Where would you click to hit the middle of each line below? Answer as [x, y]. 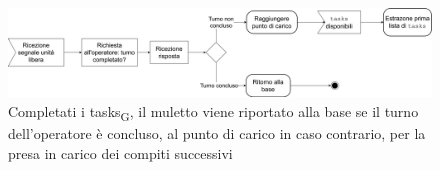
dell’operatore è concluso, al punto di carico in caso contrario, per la [217, 133]
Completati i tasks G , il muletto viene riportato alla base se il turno [213, 112]
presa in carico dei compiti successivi [120, 152]
